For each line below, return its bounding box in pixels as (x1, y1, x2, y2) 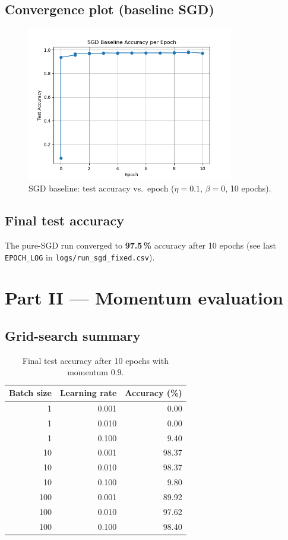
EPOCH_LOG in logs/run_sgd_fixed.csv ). (5, 250, 155, 263)
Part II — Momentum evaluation (5, 285, 283, 310)
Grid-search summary (5, 326, 141, 344)
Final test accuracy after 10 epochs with (22, 354, 169, 366)
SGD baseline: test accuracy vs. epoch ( (29, 182, 175, 194)
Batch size (9, 387, 52, 398)
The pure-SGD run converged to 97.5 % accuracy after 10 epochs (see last (5, 238, 276, 251)
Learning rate (59, 387, 117, 398)
